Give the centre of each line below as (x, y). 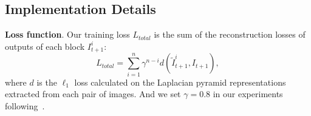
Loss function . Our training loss (67, 34)
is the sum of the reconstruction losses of (230, 34)
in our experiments (248, 94)
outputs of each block (45, 46)
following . (25, 105)
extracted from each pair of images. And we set (93, 94)
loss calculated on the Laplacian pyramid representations (180, 82)
